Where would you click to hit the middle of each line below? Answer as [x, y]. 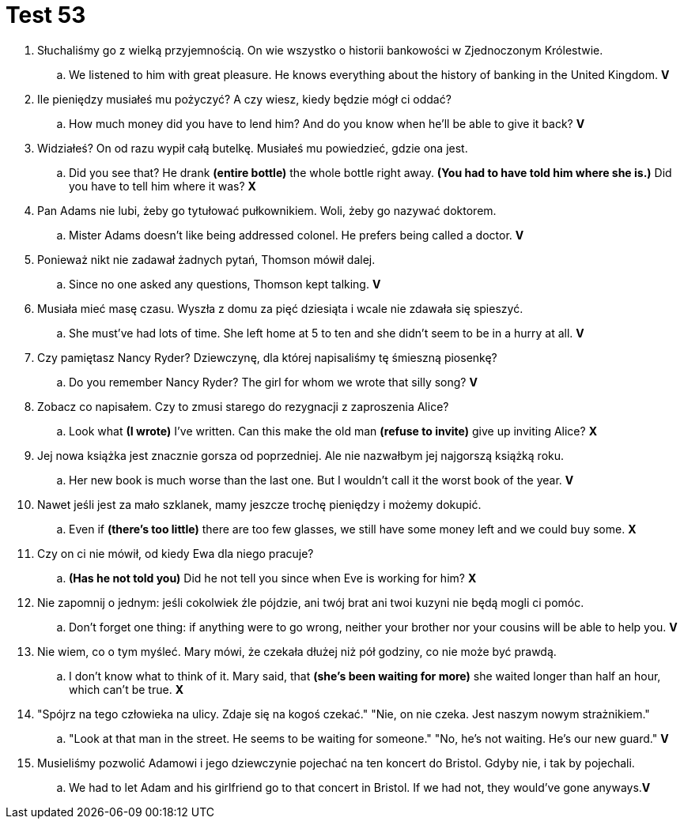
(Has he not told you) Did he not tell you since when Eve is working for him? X [273, 578]
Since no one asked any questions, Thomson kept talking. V [225, 284]
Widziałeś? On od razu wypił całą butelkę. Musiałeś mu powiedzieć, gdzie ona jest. [253, 148]
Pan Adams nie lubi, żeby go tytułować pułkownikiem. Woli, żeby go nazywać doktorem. [267, 210]
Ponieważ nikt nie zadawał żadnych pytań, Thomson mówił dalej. [206, 259]
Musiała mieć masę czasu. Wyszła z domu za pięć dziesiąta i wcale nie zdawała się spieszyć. [280, 308]
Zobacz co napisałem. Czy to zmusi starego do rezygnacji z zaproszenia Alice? [243, 406]
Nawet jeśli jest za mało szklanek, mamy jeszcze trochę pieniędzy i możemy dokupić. [259, 504]
